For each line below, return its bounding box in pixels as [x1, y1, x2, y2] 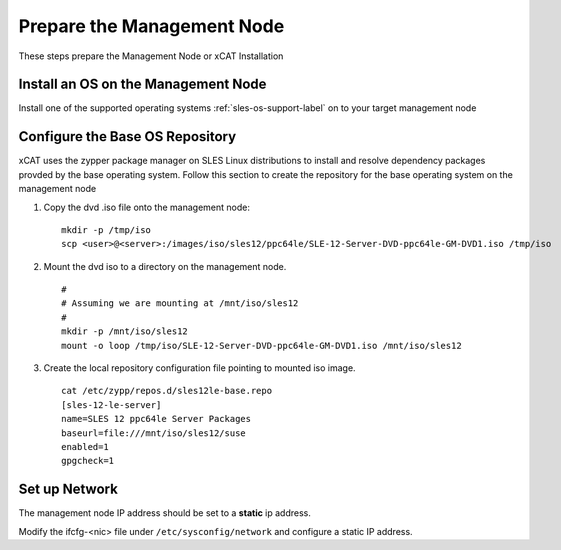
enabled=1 [61, 441, 109, 452]
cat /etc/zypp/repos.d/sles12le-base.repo [61, 385, 273, 397]
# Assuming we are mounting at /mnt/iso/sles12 [61, 298, 299, 309]
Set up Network [18, 481, 119, 498]
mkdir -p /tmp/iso [61, 224, 152, 235]
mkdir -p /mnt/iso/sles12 [61, 326, 189, 337]
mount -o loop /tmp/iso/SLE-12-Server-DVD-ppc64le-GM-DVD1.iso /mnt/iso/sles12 [61, 340, 462, 351]
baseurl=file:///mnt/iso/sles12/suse [61, 427, 247, 439]
